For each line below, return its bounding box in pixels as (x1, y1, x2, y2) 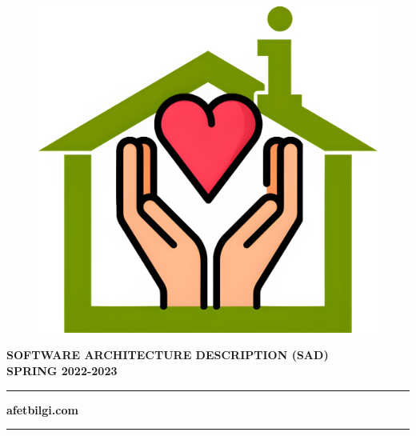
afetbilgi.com (6, 401, 78, 418)
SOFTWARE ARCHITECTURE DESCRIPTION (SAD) (6, 346, 329, 363)
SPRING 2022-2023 (6, 362, 118, 379)
